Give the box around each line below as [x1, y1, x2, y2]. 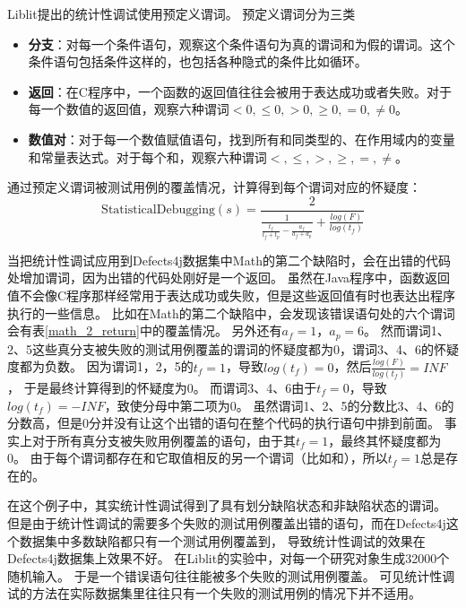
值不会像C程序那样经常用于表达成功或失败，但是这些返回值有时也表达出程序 [7, 286, 456, 305]
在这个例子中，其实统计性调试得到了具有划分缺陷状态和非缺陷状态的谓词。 [7, 496, 446, 515]
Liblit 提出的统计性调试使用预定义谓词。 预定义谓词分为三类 [7, 4, 356, 22]
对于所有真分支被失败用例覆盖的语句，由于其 [31, 430, 296, 449]
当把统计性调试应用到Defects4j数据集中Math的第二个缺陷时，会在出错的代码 [7, 250, 451, 269]
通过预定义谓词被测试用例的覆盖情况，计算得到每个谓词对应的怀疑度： [7, 178, 421, 196]
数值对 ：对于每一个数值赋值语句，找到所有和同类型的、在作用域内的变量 [28, 129, 455, 148]
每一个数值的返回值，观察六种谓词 [28, 100, 229, 118]
